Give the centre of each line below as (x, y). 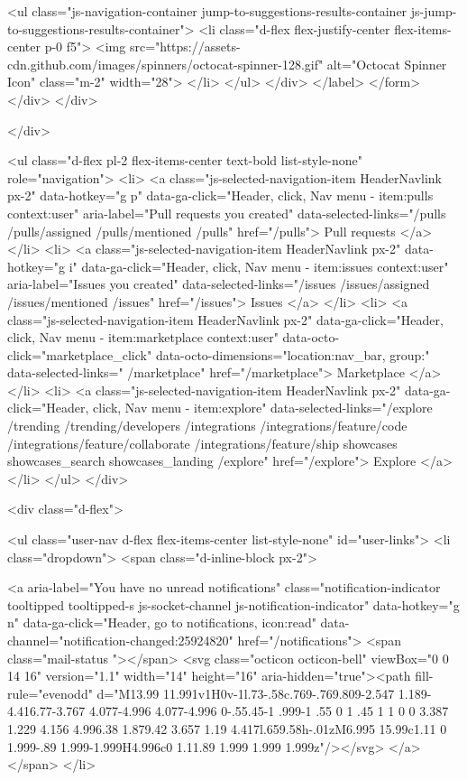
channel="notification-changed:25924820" (120, 640)
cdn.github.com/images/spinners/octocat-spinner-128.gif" (165, 64)
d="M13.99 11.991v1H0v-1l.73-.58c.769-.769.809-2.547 (246, 693)
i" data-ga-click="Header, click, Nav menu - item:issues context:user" (259, 266)
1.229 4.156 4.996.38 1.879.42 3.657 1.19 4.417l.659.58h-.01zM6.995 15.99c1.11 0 (227, 728)
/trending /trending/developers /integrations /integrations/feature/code (207, 426)
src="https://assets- (185, 46)
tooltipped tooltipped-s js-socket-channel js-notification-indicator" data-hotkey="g (233, 604)
